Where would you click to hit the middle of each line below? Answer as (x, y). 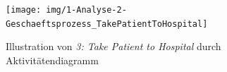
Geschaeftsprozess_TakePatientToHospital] (107, 24)
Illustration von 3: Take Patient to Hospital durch (114, 46)
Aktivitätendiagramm (52, 60)
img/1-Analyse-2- (86, 10)
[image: (24, 10)
